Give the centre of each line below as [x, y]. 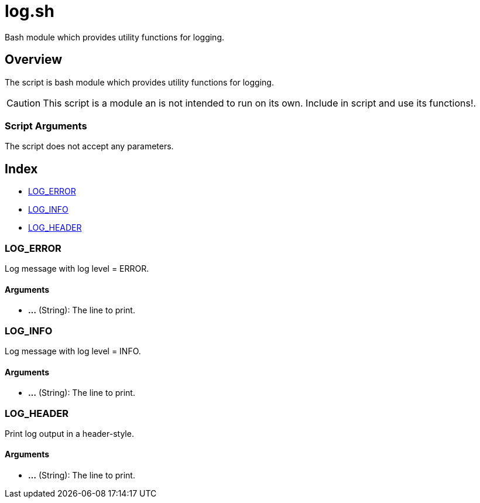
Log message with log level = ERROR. [77, 268]
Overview [34, 60]
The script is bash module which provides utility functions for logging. [139, 82]
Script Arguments [46, 126]
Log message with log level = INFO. [73, 351]
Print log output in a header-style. [69, 433]
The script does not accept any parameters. [89, 146]
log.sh [30, 11]
